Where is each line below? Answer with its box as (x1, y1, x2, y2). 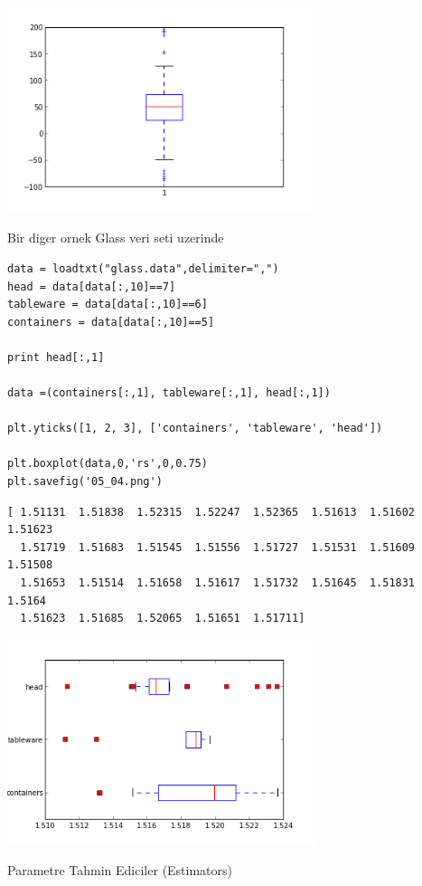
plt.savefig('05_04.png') (7, 475, 163, 489)
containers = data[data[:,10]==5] (7, 315, 215, 329)
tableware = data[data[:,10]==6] (7, 298, 208, 311)
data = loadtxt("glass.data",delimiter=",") (7, 262, 279, 275)
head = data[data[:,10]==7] (7, 280, 176, 293)
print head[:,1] (7, 350, 105, 364)
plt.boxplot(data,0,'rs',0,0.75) (7, 457, 208, 471)
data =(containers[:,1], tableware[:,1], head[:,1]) (7, 386, 331, 400)
